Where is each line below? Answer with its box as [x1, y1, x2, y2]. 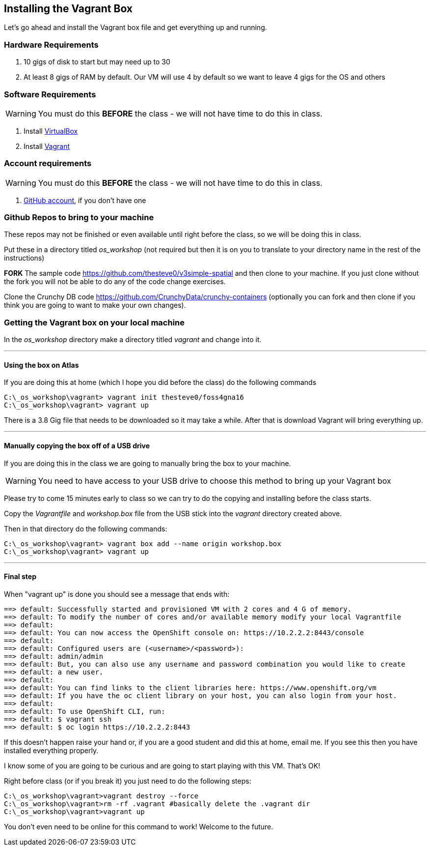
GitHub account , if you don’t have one [24, 196, 146, 205]
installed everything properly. [4, 746, 99, 755]
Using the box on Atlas [4, 360, 79, 369]
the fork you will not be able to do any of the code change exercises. [4, 277, 226, 286]
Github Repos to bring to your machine [4, 212, 154, 223]
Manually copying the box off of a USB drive [4, 441, 150, 450]
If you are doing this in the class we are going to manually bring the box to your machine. [4, 459, 291, 468]
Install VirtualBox [24, 126, 78, 135]
